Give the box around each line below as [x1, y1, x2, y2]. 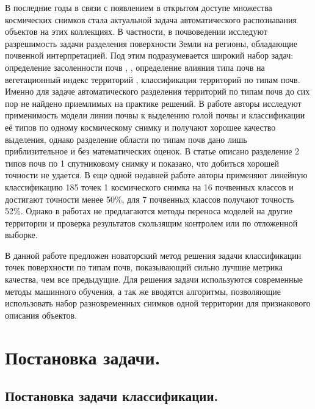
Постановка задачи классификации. [5, 386, 219, 405]
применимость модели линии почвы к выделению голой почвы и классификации [5, 109, 305, 121]
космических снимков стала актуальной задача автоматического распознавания [5, 13, 297, 26]
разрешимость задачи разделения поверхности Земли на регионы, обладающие [5, 37, 297, 49]
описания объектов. [5, 308, 77, 321]
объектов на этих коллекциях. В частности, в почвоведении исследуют [5, 25, 267, 38]
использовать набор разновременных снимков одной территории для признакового [5, 297, 311, 309]
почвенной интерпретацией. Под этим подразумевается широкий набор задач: [5, 49, 294, 62]
